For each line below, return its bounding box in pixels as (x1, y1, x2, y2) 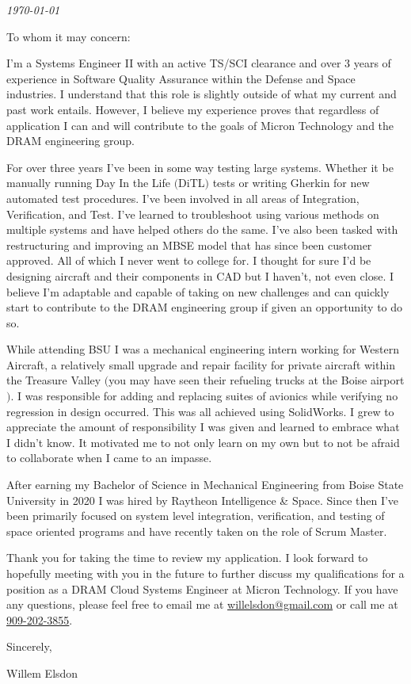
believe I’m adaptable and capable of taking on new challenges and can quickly (6, 283, 390, 300)
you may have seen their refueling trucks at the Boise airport (108, 372, 405, 388)
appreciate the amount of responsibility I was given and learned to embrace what (6, 418, 400, 435)
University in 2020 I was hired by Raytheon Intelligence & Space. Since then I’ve (6, 491, 399, 508)
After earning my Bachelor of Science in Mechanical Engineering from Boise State (6, 476, 404, 493)
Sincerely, (6, 638, 52, 655)
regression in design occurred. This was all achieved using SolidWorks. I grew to (6, 403, 394, 419)
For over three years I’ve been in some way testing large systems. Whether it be (6, 159, 394, 175)
